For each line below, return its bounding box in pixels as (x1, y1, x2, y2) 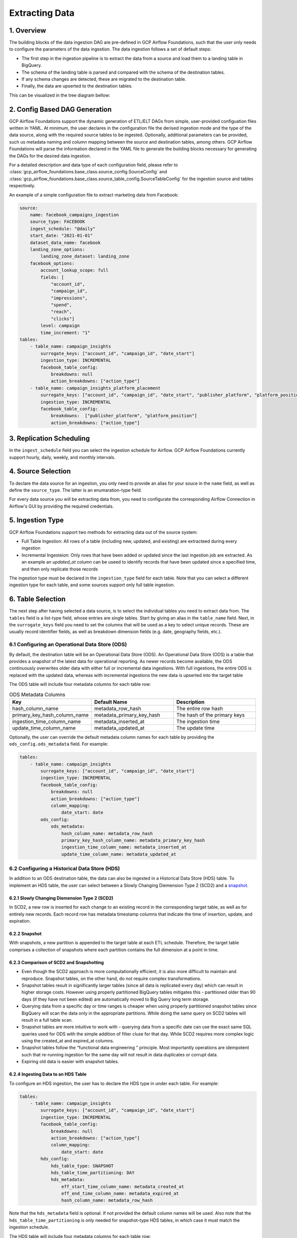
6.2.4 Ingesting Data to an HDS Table (9, 1071, 87, 1077)
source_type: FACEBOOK (30, 219, 85, 225)
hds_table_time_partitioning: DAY (50, 1170, 135, 1176)
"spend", (50, 302, 72, 308)
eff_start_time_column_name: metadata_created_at (61, 1184, 184, 1189)
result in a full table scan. (21, 1017, 73, 1023)
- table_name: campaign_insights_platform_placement (30, 385, 161, 391)
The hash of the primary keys (176, 711, 245, 718)
